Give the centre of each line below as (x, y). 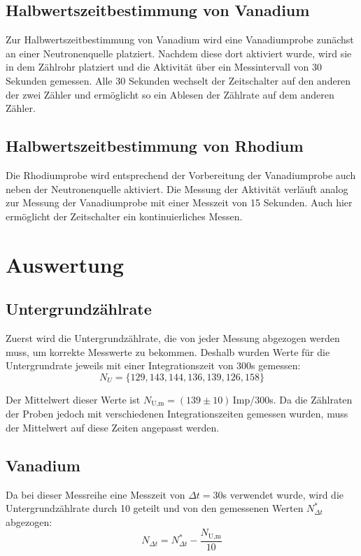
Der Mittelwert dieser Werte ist (73, 399)
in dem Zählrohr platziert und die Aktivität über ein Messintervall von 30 (164, 67)
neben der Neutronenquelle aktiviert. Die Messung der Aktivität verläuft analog (177, 188)
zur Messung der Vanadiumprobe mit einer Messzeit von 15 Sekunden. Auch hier (179, 202)
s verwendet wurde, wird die (283, 494)
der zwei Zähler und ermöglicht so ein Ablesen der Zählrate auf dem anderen (170, 94)
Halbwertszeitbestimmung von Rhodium (155, 146)
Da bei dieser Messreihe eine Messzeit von (95, 494)
